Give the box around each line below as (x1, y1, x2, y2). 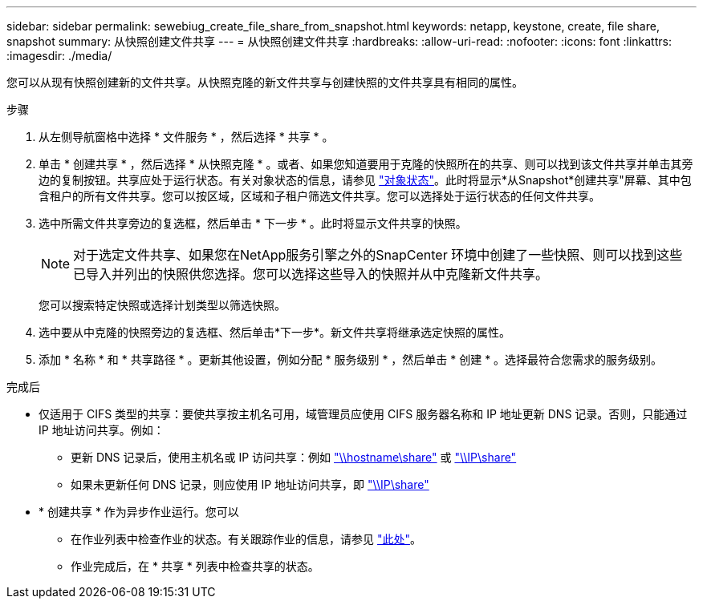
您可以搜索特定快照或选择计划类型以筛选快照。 (39, 298, 286, 312)
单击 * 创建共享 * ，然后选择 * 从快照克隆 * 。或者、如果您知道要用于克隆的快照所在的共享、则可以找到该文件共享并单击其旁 (39, 157, 693, 171)
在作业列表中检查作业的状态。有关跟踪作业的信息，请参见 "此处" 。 (71, 532, 421, 546)
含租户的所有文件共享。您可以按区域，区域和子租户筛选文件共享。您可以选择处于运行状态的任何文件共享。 (39, 189, 600, 203)
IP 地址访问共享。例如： (39, 423, 165, 437)
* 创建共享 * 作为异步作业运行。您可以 (39, 505, 239, 518)
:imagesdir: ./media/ (6, 49, 112, 63)
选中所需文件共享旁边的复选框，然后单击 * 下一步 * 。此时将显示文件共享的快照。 (39, 216, 467, 230)
